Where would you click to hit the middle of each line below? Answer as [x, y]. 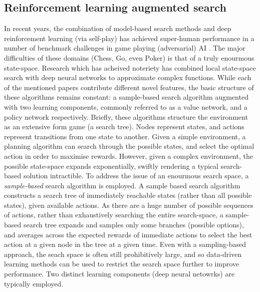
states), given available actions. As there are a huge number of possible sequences [129, 205]
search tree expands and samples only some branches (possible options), [134, 225]
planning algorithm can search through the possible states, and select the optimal [129, 146]
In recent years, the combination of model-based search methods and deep [118, 28]
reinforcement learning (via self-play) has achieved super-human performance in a [129, 38]
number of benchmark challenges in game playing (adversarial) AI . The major [125, 48]
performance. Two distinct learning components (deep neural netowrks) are [119, 274]
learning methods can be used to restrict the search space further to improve [122, 264]
